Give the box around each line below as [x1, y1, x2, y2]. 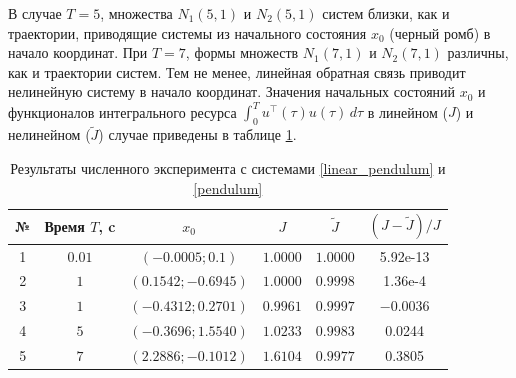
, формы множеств [185, 42, 299, 63]
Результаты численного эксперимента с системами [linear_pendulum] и [10, 158, 446, 179]
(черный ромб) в [389, 22, 491, 43]
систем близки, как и [322, 3, 450, 23]
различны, [447, 42, 509, 63]
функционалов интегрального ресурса [8, 101, 237, 122]
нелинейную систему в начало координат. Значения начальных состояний [8, 81, 456, 102]
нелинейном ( [8, 124, 91, 145]
